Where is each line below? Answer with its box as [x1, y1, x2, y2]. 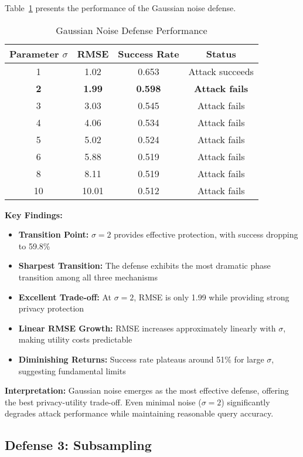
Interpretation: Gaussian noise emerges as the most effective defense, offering [5, 384, 289, 397]
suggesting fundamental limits [18, 364, 126, 377]
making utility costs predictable [18, 333, 132, 346]
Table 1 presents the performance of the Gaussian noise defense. [5, 2, 236, 13]
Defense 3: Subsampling [5, 436, 152, 454]
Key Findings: [5, 208, 63, 221]
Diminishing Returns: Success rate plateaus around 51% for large [18, 353, 264, 365]
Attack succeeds [188, 64, 254, 78]
